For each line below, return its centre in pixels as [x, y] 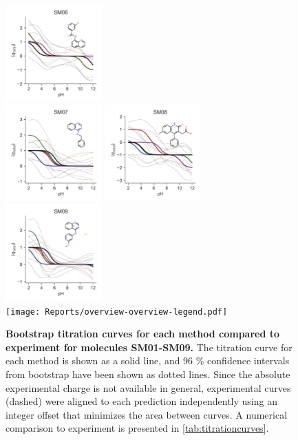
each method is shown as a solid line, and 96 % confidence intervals [148, 360]
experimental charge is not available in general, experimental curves [148, 387]
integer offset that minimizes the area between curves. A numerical [147, 414]
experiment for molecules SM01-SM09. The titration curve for [149, 347]
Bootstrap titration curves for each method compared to [143, 334]
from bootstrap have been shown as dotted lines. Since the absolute [148, 374]
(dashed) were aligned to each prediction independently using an [141, 401]
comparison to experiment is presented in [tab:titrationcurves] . [137, 428]
